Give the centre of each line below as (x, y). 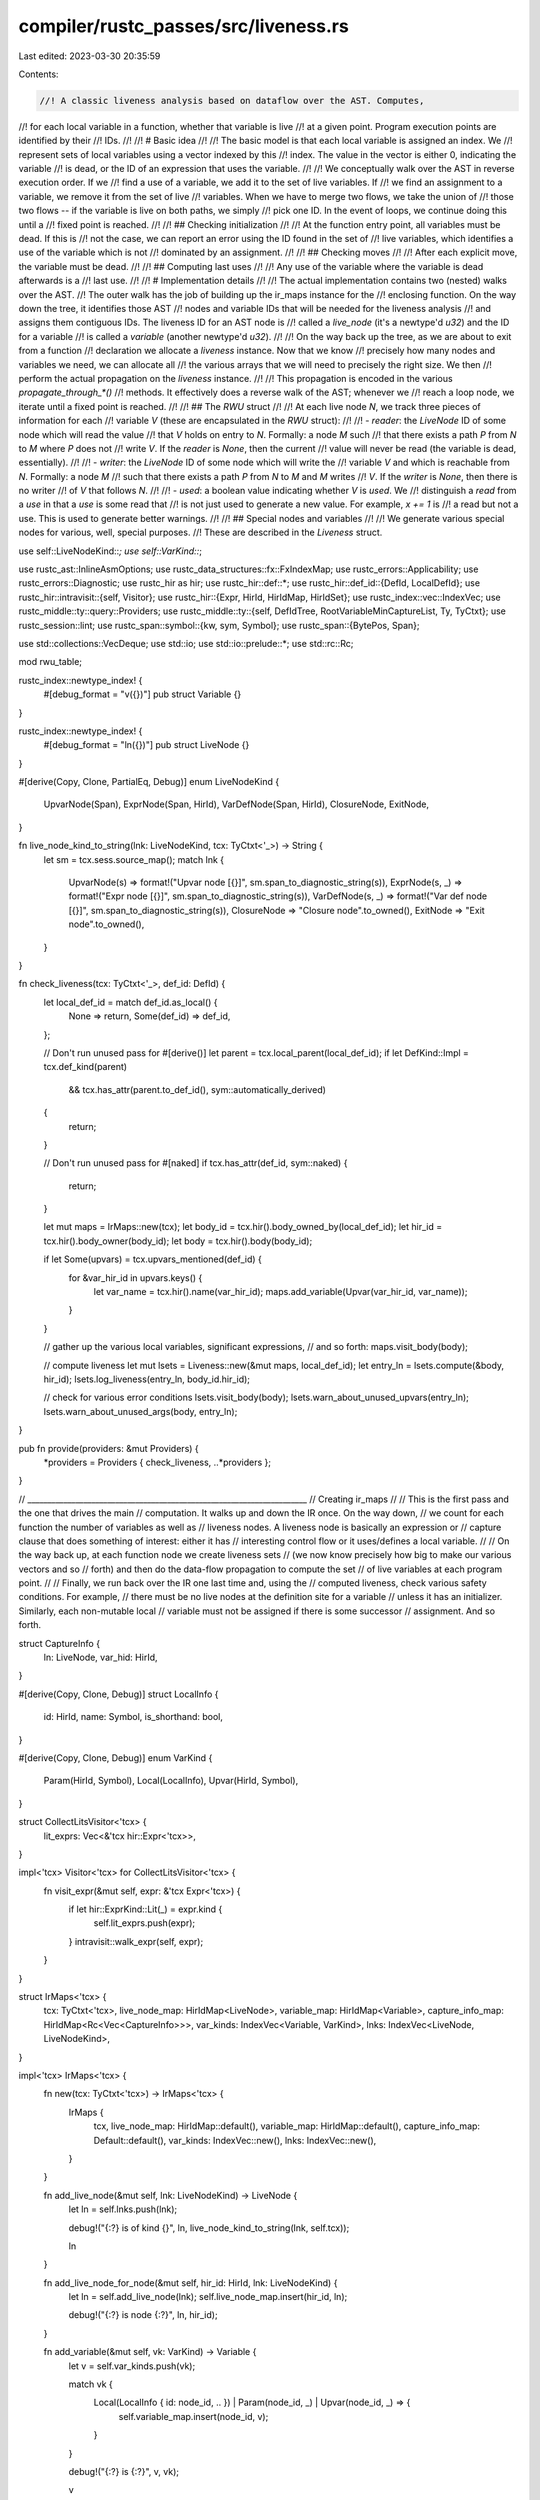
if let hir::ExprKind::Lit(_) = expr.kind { (145, 1909)
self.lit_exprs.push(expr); (144, 1923)
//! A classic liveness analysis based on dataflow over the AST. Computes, (232, 100)
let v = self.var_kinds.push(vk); (132, 2366)
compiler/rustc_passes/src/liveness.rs (183, 26)
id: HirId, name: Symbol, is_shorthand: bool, (133, 1717)
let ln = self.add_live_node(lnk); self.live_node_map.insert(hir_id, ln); (208, 2297)
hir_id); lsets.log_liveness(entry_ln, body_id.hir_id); (146, 1379)
